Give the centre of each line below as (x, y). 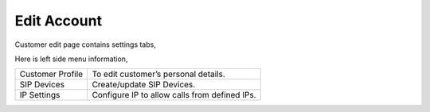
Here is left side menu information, (71, 59)
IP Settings (40, 95)
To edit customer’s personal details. (159, 74)
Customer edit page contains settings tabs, (86, 44)
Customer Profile (51, 74)
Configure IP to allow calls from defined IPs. (174, 95)
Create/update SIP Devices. (144, 85)
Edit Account (59, 21)
